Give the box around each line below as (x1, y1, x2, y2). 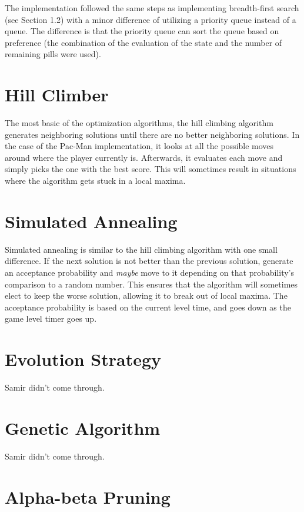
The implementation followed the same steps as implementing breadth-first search (5, 2, 299, 14)
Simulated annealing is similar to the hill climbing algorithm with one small (5, 243, 278, 255)
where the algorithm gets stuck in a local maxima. (5, 174, 186, 187)
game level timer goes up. (5, 312, 97, 325)
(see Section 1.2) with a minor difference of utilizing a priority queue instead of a (5, 13, 296, 25)
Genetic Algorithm (5, 415, 161, 440)
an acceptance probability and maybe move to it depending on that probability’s (5, 266, 295, 278)
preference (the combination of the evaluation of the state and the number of (5, 36, 282, 48)
